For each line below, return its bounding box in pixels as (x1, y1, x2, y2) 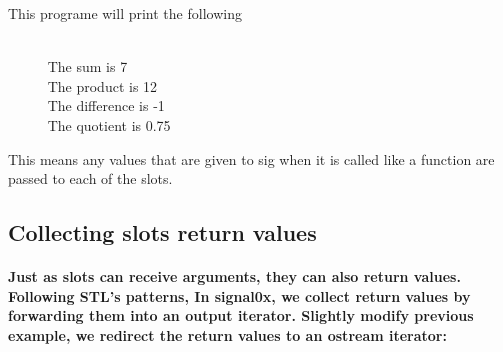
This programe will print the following (8, 3, 242, 23)
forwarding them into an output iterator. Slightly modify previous (8, 305, 474, 326)
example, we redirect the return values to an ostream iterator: (8, 324, 447, 345)
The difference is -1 (47, 95, 165, 116)
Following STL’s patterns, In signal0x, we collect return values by (8, 285, 471, 306)
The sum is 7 (47, 56, 128, 77)
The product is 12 (47, 75, 158, 96)
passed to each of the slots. (8, 168, 173, 189)
